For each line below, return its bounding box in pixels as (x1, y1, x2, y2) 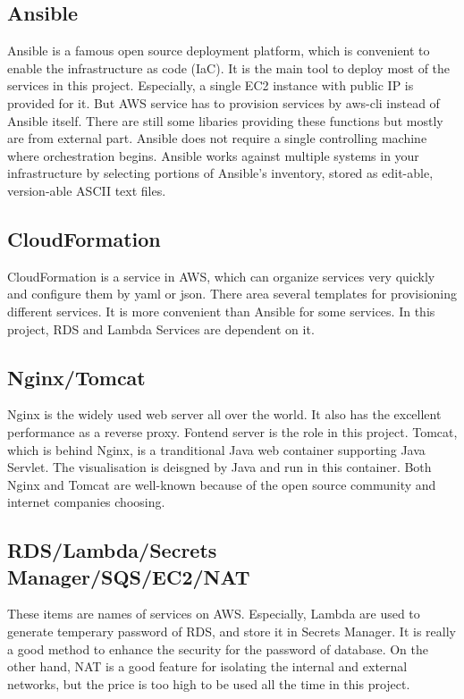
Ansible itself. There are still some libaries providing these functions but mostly (7, 111, 443, 130)
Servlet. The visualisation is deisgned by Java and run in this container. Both (7, 458, 432, 476)
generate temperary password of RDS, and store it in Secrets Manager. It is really (7, 622, 456, 641)
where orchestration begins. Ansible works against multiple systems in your (7, 146, 419, 164)
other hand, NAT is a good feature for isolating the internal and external (7, 657, 408, 676)
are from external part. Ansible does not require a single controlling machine (7, 129, 427, 147)
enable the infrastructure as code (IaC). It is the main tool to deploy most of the (7, 58, 451, 77)
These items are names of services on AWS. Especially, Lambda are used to (7, 604, 420, 623)
